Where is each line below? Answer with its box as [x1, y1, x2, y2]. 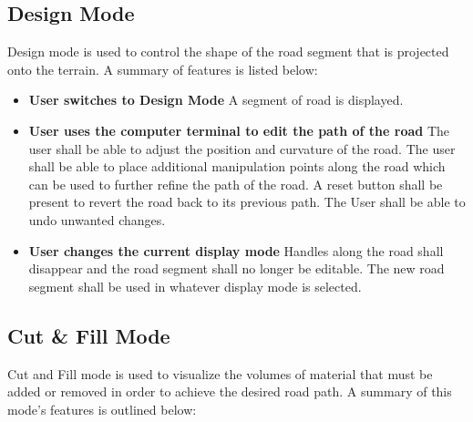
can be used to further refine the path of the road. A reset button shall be [28, 174, 443, 193]
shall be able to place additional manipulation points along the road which [28, 157, 446, 176]
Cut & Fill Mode [7, 321, 170, 349]
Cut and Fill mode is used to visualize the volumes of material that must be [7, 364, 433, 383]
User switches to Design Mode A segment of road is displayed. [28, 90, 404, 109]
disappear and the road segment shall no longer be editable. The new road [28, 259, 445, 278]
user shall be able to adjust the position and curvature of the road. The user [28, 139, 456, 158]
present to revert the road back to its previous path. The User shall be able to [28, 192, 466, 211]
